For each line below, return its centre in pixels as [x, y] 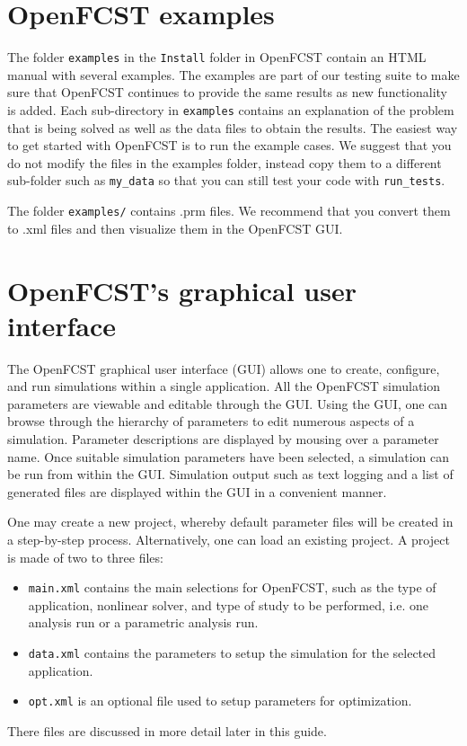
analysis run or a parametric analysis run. [143, 622]
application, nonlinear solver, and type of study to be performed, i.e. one [229, 604]
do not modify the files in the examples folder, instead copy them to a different [225, 162]
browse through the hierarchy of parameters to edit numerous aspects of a [211, 421]
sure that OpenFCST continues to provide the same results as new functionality [227, 92]
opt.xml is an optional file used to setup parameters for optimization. [220, 701]
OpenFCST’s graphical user [182, 290]
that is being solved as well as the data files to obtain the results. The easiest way [233, 127]
